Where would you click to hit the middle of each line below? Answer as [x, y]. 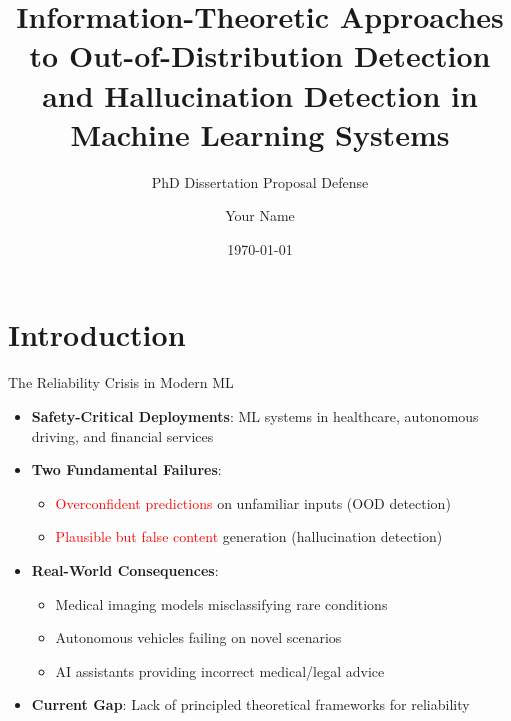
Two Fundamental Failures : [126, 469]
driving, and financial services [122, 435]
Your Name [260, 215]
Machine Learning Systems [260, 133]
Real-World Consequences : [125, 569]
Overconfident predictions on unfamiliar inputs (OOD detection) [253, 502]
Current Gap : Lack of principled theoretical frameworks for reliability [250, 704]
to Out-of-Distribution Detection [260, 55]
